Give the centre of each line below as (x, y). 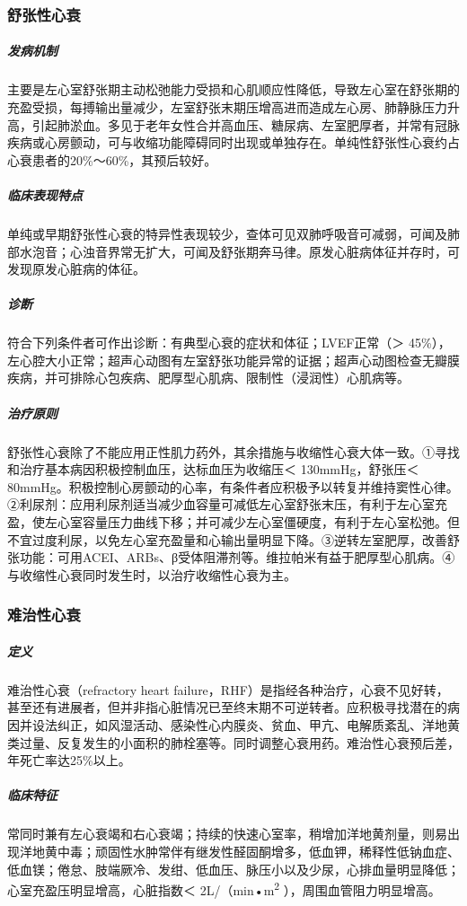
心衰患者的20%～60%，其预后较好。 (112, 159)
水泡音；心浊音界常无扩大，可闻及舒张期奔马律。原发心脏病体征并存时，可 (239, 251)
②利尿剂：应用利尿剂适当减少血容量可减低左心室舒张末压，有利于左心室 (221, 504)
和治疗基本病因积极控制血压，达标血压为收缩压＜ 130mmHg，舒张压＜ (213, 469)
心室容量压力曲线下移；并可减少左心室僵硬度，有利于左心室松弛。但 (258, 522)
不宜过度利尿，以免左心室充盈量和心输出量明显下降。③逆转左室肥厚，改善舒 (233, 539)
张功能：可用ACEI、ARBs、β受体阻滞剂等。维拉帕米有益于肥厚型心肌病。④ (231, 557)
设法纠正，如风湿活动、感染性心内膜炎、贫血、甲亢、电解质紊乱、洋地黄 (246, 724)
